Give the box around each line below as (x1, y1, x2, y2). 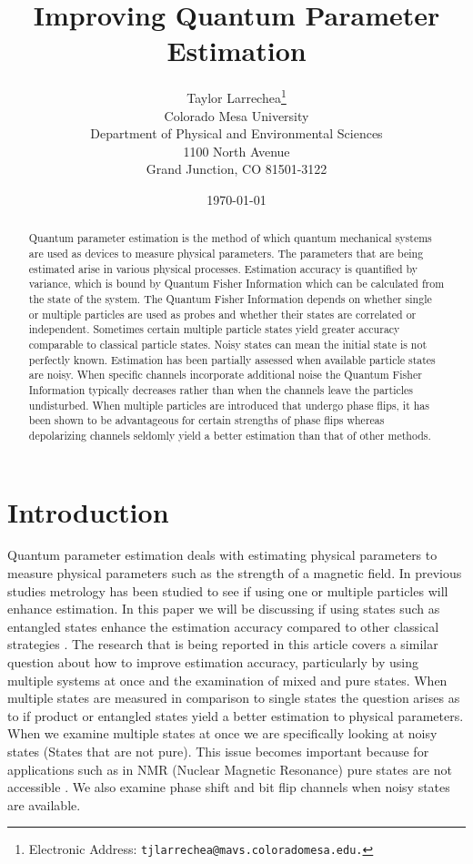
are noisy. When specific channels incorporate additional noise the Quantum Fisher (28, 367, 422, 382)
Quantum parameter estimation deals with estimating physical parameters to (7, 545, 438, 564)
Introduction (7, 493, 169, 530)
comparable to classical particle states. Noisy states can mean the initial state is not (28, 336, 428, 351)
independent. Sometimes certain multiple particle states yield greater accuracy (28, 321, 400, 337)
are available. (7, 795, 81, 814)
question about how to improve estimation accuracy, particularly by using (7, 653, 418, 672)
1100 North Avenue (183, 141, 290, 160)
